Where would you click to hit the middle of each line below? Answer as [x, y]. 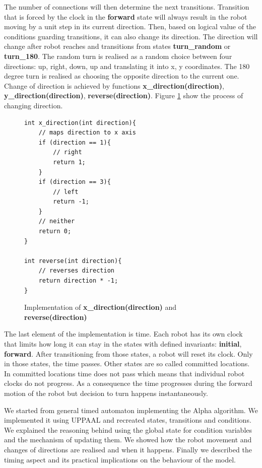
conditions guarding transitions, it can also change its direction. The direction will [131, 36]
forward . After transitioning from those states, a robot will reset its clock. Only [128, 353]
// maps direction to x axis [87, 133]
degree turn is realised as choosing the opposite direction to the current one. [122, 76]
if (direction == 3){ [75, 182]
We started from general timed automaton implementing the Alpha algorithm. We [131, 410]
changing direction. [34, 105]
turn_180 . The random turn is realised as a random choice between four [118, 56]
